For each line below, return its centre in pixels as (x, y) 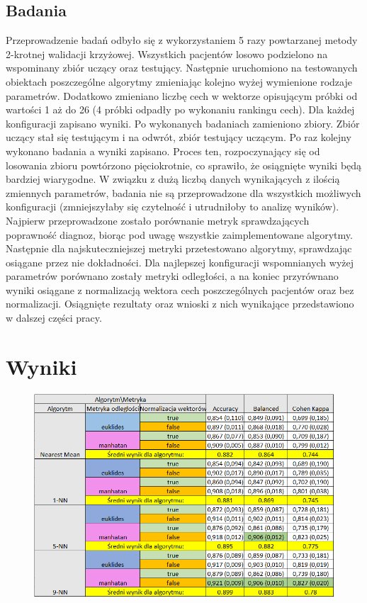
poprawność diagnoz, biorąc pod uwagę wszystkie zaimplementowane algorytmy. (179, 234)
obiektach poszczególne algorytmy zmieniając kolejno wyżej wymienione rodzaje (179, 81)
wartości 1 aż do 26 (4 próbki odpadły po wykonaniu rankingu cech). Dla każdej (180, 109)
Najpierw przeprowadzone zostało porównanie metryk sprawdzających (158, 220)
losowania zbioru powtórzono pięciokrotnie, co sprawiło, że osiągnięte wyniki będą (184, 165)
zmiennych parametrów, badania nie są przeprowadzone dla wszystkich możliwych (183, 192)
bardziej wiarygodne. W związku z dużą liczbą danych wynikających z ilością (173, 179)
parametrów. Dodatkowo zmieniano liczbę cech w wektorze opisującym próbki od (182, 95)
